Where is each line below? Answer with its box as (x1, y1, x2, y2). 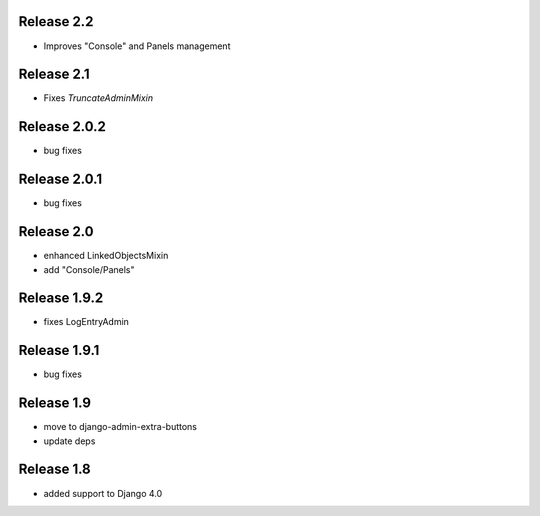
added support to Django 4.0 (43, 487, 163, 499)
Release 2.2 (18, 13, 94, 30)
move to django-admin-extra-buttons (43, 421, 198, 433)
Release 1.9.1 (18, 342, 100, 359)
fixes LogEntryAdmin (43, 316, 130, 328)
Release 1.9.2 (18, 290, 104, 307)
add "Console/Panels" (43, 263, 135, 275)
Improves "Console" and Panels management (43, 40, 231, 52)
